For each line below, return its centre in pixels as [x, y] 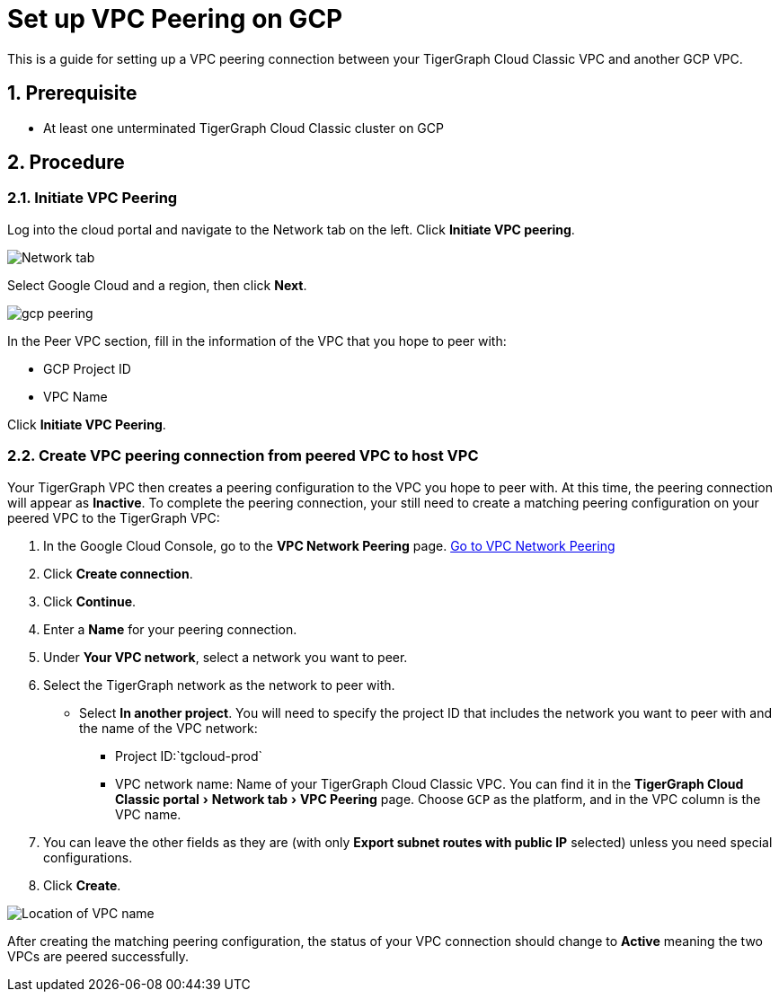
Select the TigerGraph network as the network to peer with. [219, 685]
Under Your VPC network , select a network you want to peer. [226, 657]
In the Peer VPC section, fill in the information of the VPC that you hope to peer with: [257, 340]
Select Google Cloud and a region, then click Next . [157, 285]
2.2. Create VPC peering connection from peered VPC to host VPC [243, 456]
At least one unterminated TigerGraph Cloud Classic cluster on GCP [243, 128]
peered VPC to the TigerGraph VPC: [114, 517]
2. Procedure [66, 163]
